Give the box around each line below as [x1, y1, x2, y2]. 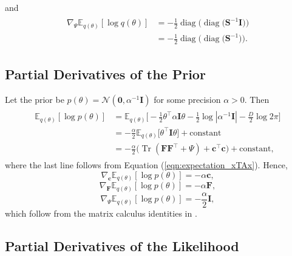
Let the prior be [5, 93, 64, 106]
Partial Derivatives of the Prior [5, 65, 206, 84]
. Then [244, 93, 270, 106]
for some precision [154, 93, 221, 106]
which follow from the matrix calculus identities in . [5, 207, 197, 220]
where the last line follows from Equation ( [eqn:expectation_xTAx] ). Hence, [5, 159, 288, 171]
